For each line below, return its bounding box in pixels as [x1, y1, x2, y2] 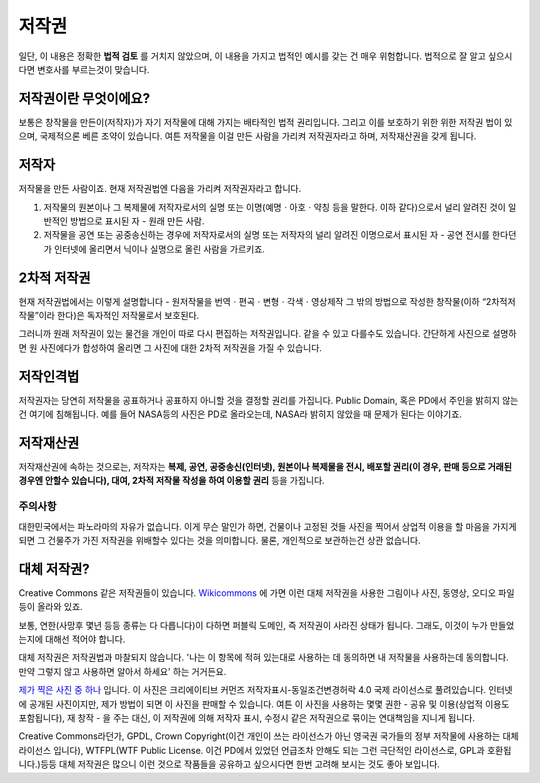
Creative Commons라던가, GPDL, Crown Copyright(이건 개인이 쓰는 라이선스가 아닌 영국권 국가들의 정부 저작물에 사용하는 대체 [18, 730, 519, 742]
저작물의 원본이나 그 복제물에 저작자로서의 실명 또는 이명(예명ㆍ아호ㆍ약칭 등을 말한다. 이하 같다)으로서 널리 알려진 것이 [43, 201, 507, 213]
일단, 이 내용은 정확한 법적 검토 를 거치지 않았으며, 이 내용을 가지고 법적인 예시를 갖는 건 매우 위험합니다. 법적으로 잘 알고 [18, 50, 487, 62]
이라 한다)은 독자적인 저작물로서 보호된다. [38, 310, 200, 321]
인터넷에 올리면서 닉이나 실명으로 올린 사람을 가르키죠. [53, 243, 265, 255]
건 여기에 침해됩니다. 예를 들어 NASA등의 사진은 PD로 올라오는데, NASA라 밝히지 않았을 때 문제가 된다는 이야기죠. [18, 408, 462, 420]
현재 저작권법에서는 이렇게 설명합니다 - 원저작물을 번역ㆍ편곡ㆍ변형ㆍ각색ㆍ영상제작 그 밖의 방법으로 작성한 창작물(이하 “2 [18, 295, 492, 307]
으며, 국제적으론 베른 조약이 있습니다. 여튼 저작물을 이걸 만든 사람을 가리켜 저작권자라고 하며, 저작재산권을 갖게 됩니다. [18, 130, 477, 142]
